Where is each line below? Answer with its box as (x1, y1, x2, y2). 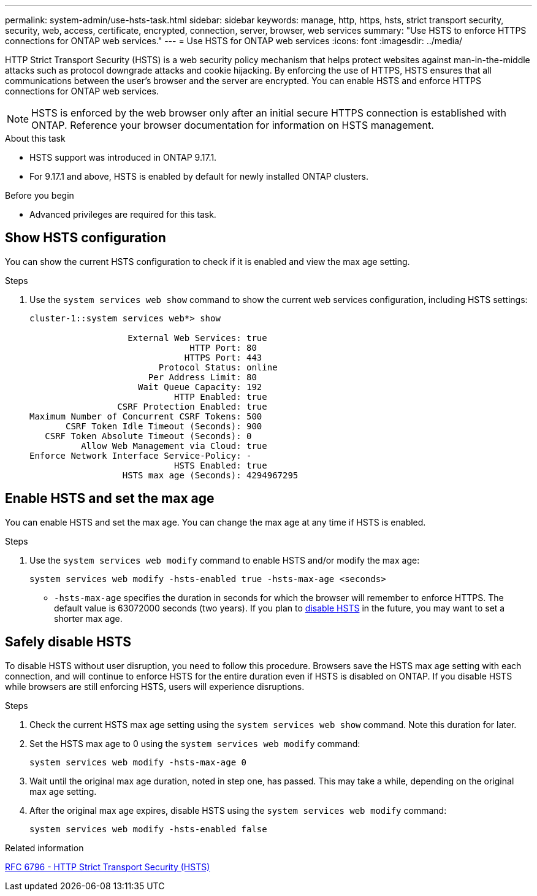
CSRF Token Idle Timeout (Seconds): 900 (66, 421, 262, 431)
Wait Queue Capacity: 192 (138, 381, 262, 392)
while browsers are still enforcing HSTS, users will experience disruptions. (5, 681, 305, 692)
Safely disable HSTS (5, 634, 132, 650)
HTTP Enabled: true (174, 391, 267, 402)
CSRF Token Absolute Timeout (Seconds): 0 (45, 431, 252, 441)
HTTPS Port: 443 (184, 352, 262, 362)
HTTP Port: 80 (189, 342, 257, 353)
